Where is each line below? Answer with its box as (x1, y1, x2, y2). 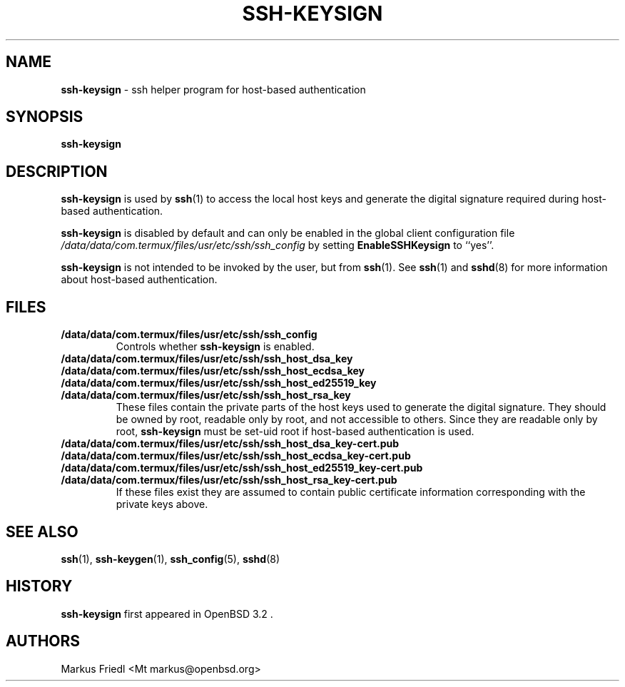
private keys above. (116, 498, 208, 511)
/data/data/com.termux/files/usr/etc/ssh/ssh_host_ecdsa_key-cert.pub (61, 449, 411, 462)
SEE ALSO (6, 522, 78, 541)
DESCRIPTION (6, 162, 108, 180)
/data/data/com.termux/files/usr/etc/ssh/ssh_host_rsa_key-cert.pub (61, 474, 397, 487)
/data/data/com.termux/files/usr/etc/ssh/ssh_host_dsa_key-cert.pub (61, 437, 400, 450)
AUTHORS (6, 632, 81, 651)
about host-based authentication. (61, 273, 218, 286)
